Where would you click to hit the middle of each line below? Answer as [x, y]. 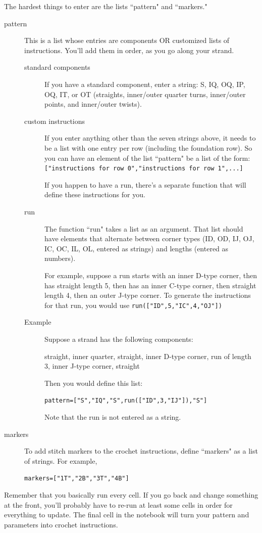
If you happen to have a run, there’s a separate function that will [145, 184]
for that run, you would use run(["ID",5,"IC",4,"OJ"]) [133, 305]
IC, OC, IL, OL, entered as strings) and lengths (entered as [137, 248]
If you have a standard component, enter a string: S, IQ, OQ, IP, [145, 84]
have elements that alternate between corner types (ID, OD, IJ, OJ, [149, 238]
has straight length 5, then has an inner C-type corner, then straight [150, 285]
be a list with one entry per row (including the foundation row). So [148, 147]
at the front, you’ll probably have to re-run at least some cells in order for [118, 504]
